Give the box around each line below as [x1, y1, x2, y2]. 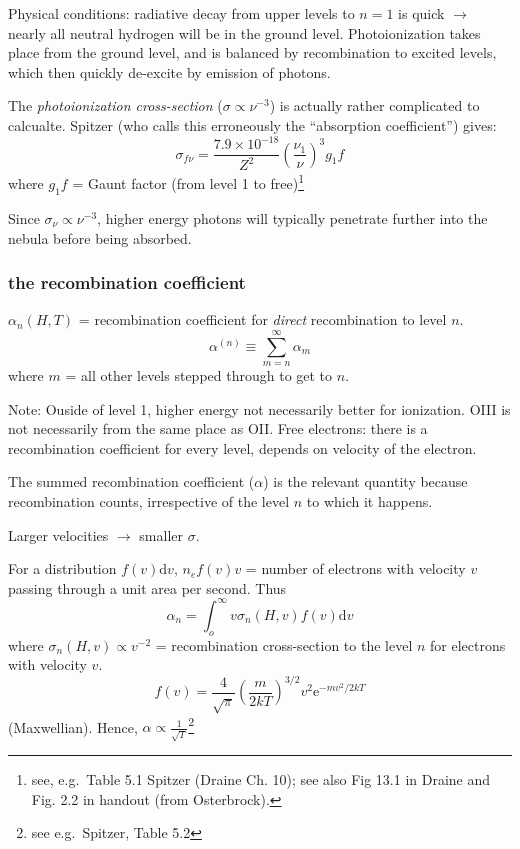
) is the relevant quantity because [263, 471, 468, 492]
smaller [139, 524, 184, 545]
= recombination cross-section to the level [155, 634, 413, 655]
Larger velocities [8, 524, 109, 545]
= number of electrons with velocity [245, 558, 466, 579]
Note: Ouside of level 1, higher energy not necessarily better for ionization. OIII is [8, 398, 511, 419]
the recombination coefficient [8, 270, 246, 295]
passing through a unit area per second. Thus [8, 577, 287, 598]
